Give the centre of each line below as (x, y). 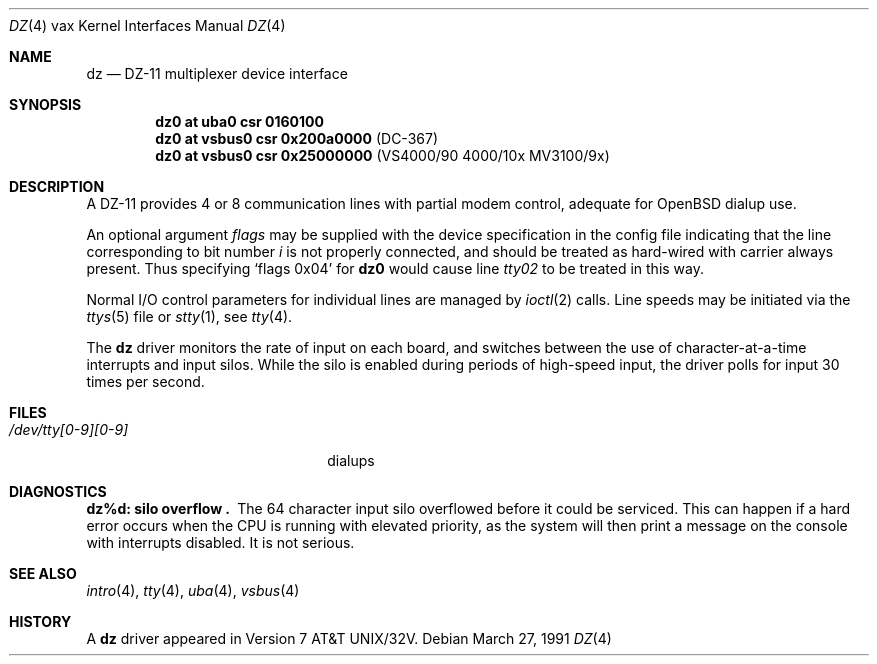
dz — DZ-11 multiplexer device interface (217, 73)
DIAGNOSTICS (58, 491)
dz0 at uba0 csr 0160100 (239, 121)
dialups (351, 460)
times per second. (145, 381)
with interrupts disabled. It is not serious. (220, 542)
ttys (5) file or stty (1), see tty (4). (189, 316)
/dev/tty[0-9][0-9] (69, 429)
